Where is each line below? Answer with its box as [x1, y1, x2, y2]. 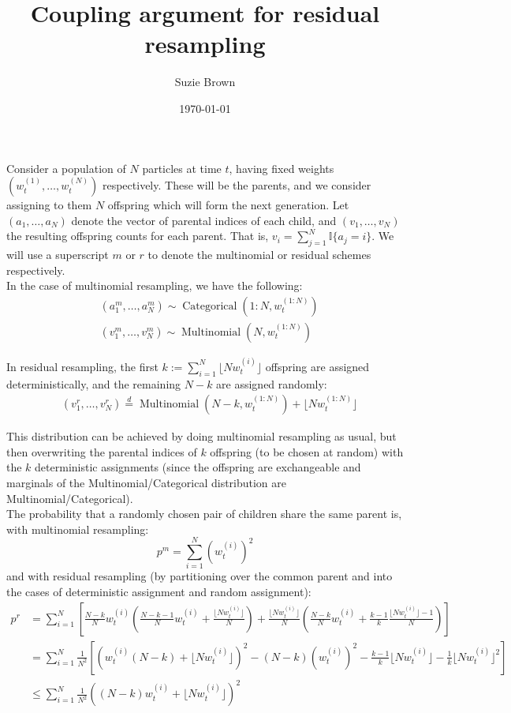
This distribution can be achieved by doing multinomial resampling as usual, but [6, 428, 397, 445]
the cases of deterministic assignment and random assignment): [6, 584, 311, 600]
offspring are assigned [265, 358, 370, 374]
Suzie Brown [174, 73, 236, 90]
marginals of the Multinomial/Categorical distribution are [6, 474, 287, 490]
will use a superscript [6, 246, 109, 263]
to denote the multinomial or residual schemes [147, 246, 371, 263]
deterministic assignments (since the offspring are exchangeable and [35, 459, 361, 475]
